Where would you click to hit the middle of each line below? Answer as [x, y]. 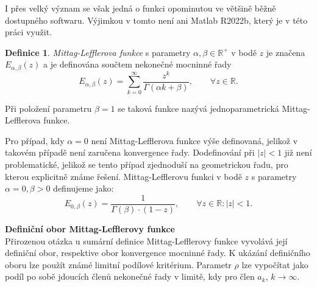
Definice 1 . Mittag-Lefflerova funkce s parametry [98, 52]
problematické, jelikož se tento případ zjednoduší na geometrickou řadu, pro [147, 164]
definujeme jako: [84, 188]
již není [298, 152]
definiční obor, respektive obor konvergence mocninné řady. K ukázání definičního [158, 253]
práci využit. [29, 32]
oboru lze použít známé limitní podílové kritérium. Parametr [118, 264]
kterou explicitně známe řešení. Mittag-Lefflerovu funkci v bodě [123, 176]
